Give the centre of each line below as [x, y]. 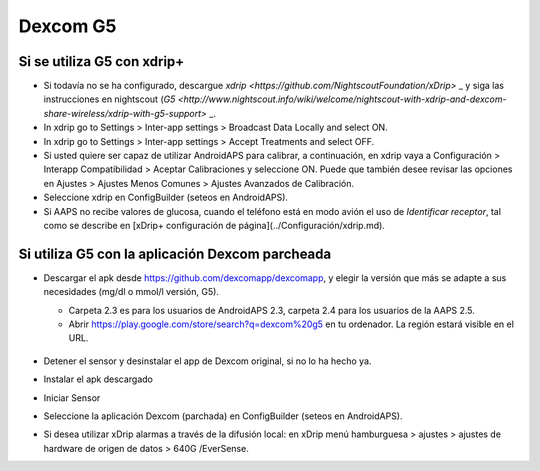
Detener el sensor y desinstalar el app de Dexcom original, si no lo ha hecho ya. [207, 361]
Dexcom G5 [67, 26]
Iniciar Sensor [72, 397]
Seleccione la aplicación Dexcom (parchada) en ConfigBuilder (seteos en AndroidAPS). [223, 416]
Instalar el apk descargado [98, 379]
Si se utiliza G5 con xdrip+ [101, 61]
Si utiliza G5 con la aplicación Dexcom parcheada [175, 253]
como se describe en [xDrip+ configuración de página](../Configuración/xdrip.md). [214, 225]
